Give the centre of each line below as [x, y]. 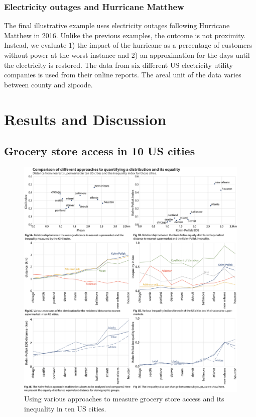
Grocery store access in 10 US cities [100, 151]
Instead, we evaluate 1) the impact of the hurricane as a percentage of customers [128, 45]
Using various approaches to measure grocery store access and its [124, 399]
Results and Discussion [85, 119]
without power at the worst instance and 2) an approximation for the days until [127, 55]
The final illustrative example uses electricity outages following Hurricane [117, 25]
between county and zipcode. [48, 84]
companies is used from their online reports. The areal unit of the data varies [123, 75]
